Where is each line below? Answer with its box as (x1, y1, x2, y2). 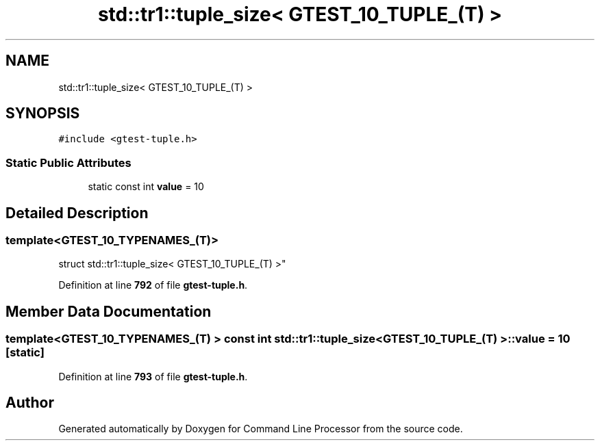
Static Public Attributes (5, 155, 132, 170)
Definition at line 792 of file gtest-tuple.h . (58, 279, 248, 291)
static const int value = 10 (88, 181, 204, 193)
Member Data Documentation (5, 302, 212, 320)
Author (5, 394, 54, 412)
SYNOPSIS (5, 105, 80, 122)
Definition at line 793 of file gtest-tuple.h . (58, 370, 248, 382)
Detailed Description (5, 204, 149, 222)
